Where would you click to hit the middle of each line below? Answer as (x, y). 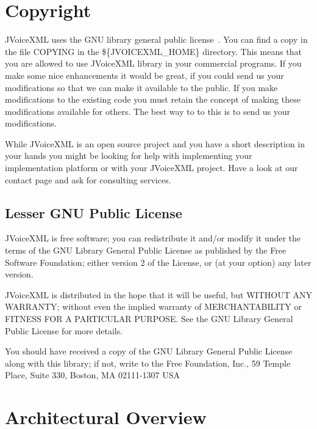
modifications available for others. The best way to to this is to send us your (148, 111)
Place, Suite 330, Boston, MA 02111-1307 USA (93, 375)
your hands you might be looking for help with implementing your (129, 156)
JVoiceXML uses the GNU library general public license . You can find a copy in (156, 39)
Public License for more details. (64, 330)
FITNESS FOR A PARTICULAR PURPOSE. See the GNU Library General (149, 319)
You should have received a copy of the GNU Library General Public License (149, 351)
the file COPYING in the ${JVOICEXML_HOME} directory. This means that (154, 51)
